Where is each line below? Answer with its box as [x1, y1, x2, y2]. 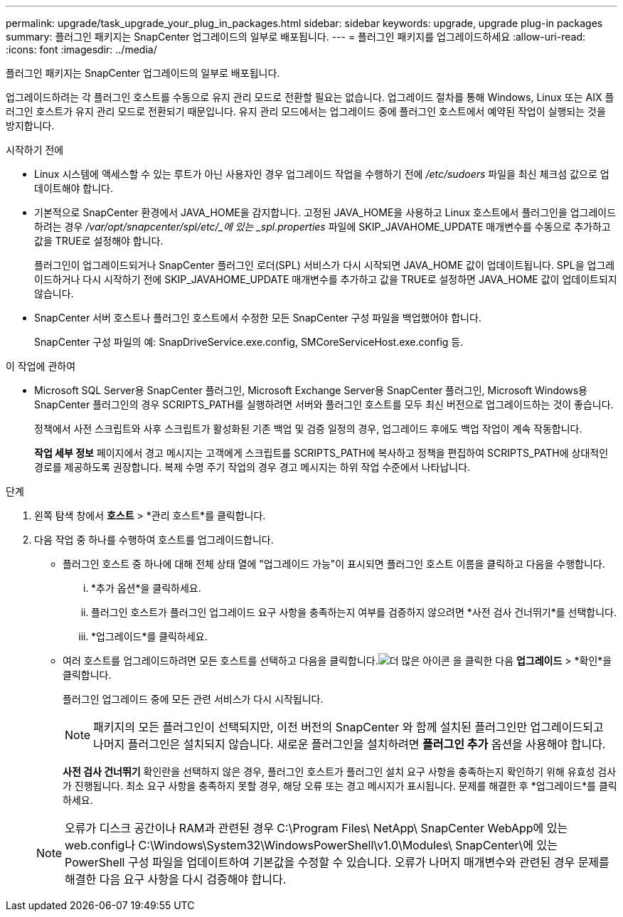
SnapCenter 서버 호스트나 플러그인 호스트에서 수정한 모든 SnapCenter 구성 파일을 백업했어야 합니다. [34, 312, 481, 324]
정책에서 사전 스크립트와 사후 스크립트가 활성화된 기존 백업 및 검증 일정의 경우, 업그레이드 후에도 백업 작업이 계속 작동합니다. [34, 423, 582, 435]
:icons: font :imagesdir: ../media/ [6, 43, 157, 55]
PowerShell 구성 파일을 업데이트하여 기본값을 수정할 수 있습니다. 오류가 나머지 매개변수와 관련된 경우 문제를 [65, 855, 609, 869]
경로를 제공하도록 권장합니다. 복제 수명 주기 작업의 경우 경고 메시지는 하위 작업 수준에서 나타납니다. [34, 461, 471, 473]
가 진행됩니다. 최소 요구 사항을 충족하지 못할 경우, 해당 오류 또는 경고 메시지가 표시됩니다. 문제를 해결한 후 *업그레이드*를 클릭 [63, 780, 617, 792]
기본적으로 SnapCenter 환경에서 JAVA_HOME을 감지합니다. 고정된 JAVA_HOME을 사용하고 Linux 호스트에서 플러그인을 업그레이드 [34, 206, 617, 218]
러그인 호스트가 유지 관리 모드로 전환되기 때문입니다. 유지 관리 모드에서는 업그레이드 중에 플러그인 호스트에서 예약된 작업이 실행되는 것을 [6, 105, 606, 117]
